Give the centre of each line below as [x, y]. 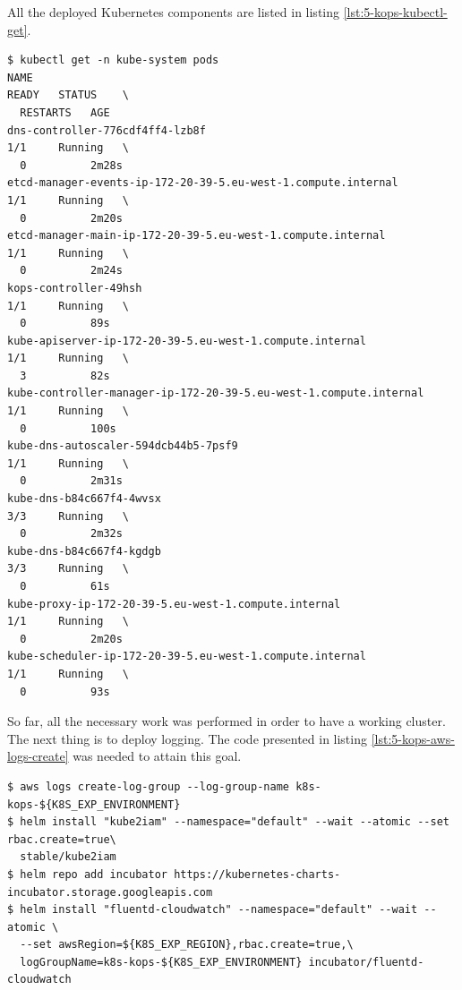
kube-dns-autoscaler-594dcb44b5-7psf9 [123, 446]
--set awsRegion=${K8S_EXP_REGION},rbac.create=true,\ [187, 945]
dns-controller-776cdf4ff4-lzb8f [107, 130]
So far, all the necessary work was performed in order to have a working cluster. [227, 721]
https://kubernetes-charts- [257, 874]
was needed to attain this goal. [157, 756]
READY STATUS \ [68, 95]
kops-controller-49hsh [75, 288]
